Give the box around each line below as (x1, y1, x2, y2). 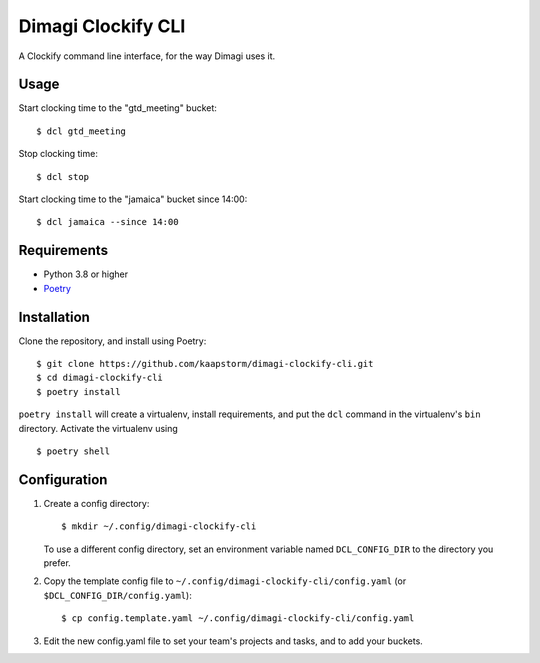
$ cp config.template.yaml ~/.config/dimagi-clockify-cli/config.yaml (61, 613, 415, 624)
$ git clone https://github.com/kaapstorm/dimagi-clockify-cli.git (36, 358, 374, 369)
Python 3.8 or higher (43, 268, 129, 280)
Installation (18, 308, 90, 325)
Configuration (18, 471, 108, 488)
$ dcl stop (36, 171, 90, 182)
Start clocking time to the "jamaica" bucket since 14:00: (18, 193, 248, 205)
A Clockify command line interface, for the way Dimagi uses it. (18, 50, 276, 62)
